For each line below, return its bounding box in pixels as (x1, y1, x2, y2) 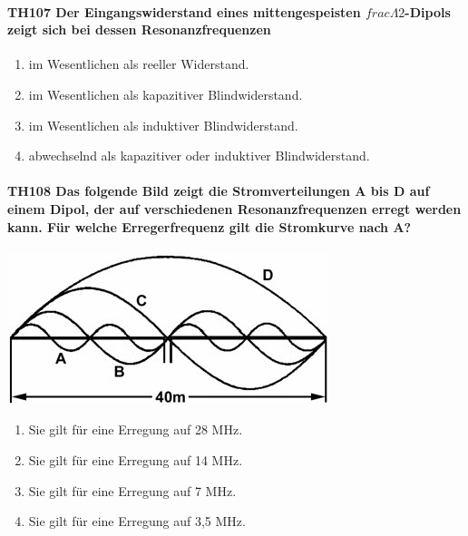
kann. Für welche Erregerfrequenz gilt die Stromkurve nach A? (7, 217, 412, 236)
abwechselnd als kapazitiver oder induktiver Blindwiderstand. (28, 146, 370, 165)
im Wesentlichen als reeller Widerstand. (28, 54, 249, 73)
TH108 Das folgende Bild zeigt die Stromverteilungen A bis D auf (7, 181, 430, 200)
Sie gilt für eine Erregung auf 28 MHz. (28, 420, 243, 439)
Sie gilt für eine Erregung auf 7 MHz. (28, 481, 237, 500)
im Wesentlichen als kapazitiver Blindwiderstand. (28, 84, 303, 103)
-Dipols (405, 2, 451, 21)
